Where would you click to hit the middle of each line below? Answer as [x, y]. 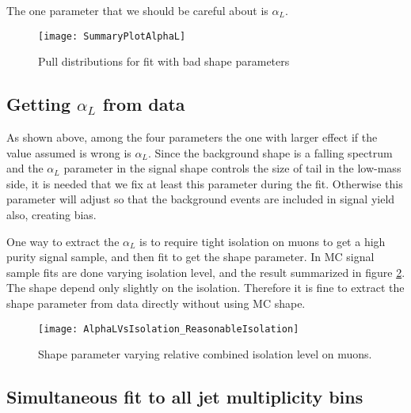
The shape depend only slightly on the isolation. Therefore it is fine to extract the [205, 288]
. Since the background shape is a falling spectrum [270, 152]
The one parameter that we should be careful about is [137, 10]
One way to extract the [63, 241]
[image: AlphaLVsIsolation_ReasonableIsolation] [169, 329]
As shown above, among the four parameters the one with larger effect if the [192, 137]
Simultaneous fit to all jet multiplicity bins [185, 397]
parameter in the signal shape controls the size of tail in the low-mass [232, 168]
